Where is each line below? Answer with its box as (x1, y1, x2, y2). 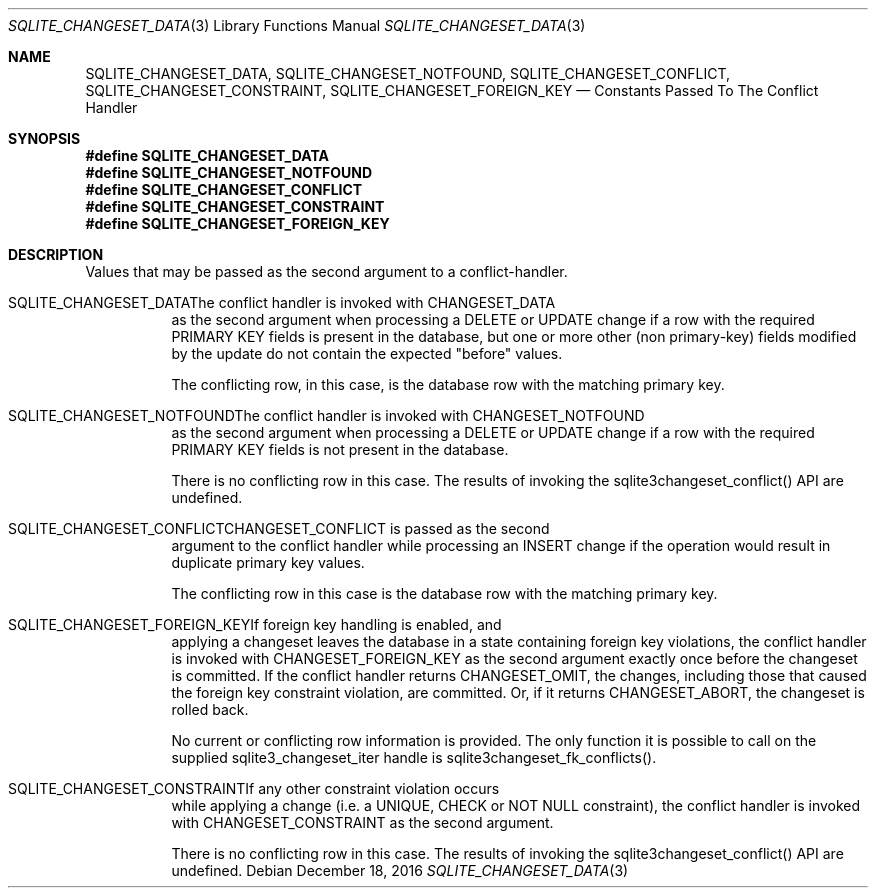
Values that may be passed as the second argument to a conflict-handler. (85, 263, 568, 280)
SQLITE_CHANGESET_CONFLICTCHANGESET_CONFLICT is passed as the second (8, 520, 550, 537)
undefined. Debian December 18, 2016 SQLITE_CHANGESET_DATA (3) (171, 862, 629, 879)
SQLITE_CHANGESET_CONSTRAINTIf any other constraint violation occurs (8, 780, 500, 797)
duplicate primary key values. (171, 554, 365, 571)
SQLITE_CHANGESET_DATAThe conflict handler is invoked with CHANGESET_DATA (8, 294, 556, 311)
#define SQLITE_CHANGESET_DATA (85, 147, 329, 164)
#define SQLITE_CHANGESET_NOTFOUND (85, 164, 373, 181)
